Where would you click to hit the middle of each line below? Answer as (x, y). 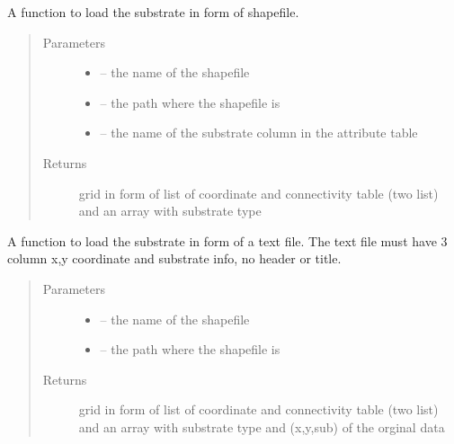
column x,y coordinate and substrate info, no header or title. (174, 258)
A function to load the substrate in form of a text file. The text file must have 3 (227, 240)
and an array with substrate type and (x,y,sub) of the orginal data (262, 426)
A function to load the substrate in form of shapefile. (153, 12)
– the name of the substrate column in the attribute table (259, 133)
